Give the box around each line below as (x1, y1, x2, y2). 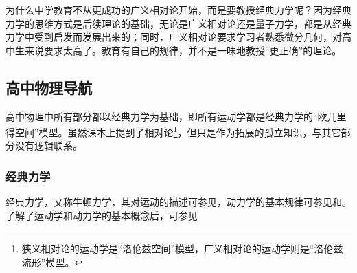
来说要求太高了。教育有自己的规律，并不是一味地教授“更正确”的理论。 (24, 43, 342, 57)
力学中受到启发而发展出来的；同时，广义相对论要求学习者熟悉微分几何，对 (5, 30, 342, 44)
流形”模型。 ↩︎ (21, 255, 83, 270)
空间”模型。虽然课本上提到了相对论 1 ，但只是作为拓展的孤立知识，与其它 (14, 123, 341, 139)
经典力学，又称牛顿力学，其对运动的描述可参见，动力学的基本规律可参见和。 (5, 195, 352, 209)
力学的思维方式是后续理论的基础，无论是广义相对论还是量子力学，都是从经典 (5, 16, 352, 30)
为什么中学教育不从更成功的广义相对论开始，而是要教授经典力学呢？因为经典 (5, 3, 352, 17)
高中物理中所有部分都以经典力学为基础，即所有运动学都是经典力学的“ (5, 109, 318, 123)
